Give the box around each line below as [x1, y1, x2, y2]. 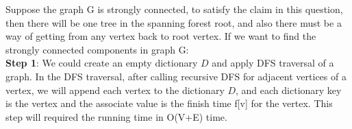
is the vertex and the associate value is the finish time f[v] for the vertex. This [5, 96, 333, 110]
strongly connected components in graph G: [5, 42, 189, 56]
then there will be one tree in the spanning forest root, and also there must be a [5, 15, 342, 30]
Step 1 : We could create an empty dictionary [5, 56, 198, 70]
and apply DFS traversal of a [212, 56, 334, 70]
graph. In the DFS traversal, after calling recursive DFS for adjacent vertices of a [5, 69, 347, 83]
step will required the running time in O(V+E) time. [5, 109, 227, 124]
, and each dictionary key [236, 82, 342, 97]
